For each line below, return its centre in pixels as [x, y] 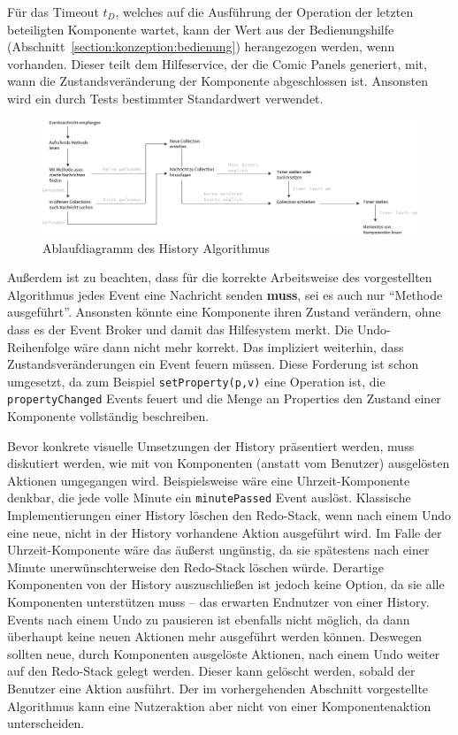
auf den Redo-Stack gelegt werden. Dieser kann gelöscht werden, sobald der [211, 671]
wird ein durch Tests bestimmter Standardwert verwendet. [165, 98]
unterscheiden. [46, 723]
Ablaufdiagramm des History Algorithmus [156, 247]
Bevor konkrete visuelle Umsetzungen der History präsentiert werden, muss [211, 445]
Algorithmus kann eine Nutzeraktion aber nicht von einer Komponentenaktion [219, 705]
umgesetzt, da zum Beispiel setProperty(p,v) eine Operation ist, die [196, 381]
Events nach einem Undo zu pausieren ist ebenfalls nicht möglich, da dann [209, 619]
